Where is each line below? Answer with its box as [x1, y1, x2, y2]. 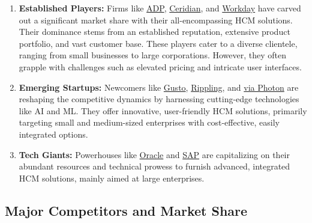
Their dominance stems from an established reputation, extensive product [19, 25, 290, 38]
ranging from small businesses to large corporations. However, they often [19, 49, 286, 61]
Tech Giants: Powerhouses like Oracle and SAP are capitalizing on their [19, 148, 290, 160]
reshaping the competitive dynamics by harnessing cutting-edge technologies [19, 93, 299, 105]
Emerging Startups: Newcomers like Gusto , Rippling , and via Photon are [19, 81, 299, 93]
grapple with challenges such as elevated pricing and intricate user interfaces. [19, 60, 302, 73]
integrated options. [19, 127, 88, 140]
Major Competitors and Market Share [5, 201, 248, 219]
